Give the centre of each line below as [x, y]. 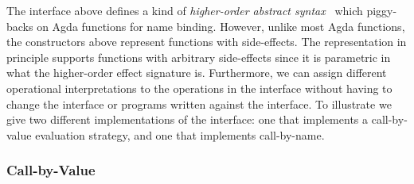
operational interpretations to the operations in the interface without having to [199, 88]
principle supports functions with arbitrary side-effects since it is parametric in [199, 57]
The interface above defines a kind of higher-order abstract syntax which [185, 10]
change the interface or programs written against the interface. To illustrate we [199, 103]
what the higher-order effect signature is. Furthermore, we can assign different [197, 73]
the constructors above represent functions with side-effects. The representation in [207, 42]
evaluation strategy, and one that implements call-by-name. [180, 134]
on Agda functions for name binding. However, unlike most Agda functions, [221, 26]
